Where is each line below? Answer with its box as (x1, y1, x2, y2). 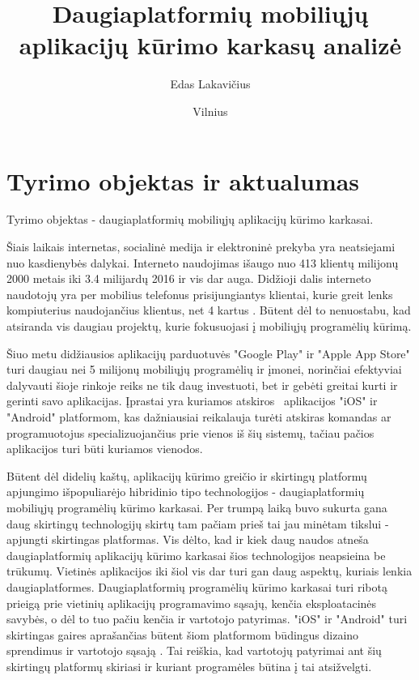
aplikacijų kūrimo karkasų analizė (19, 28, 402, 62)
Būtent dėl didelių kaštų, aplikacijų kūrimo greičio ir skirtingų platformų (6, 467, 367, 484)
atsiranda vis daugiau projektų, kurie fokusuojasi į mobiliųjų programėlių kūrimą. (6, 318, 412, 334)
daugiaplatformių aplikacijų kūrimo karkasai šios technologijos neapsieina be (6, 546, 386, 563)
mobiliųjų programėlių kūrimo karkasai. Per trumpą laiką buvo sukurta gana (6, 498, 387, 515)
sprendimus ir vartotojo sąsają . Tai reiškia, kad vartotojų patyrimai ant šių (6, 642, 382, 659)
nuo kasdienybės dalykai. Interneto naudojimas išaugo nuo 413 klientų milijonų (6, 254, 399, 271)
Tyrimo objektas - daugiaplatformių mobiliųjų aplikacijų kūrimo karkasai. (6, 211, 374, 228)
